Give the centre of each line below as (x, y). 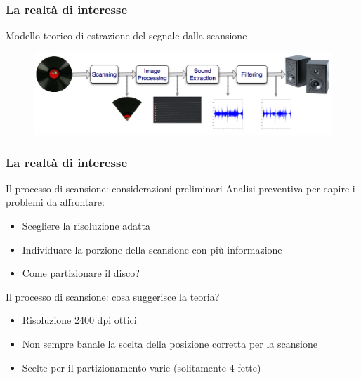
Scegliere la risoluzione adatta (86, 225)
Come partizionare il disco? (81, 273)
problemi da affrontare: (55, 202)
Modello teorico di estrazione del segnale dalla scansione (126, 35)
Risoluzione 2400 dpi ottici (79, 320)
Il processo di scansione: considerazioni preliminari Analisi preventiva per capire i (180, 188)
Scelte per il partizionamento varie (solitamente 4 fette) (142, 367)
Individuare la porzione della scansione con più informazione (152, 249)
